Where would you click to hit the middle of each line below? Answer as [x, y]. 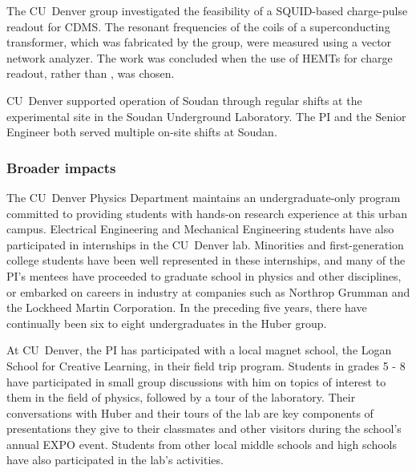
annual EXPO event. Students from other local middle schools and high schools [202, 444]
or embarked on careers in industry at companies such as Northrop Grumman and [208, 291]
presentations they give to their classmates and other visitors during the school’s [204, 429]
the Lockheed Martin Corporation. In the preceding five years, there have [187, 307]
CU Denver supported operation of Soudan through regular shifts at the [184, 100]
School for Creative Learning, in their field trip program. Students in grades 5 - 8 [206, 365]
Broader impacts [61, 167]
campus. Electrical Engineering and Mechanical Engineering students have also [200, 229]
